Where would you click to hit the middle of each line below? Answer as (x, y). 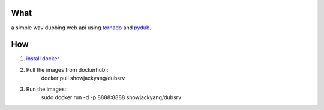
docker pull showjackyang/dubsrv (83, 78)
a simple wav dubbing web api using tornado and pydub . (81, 27)
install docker (43, 59)
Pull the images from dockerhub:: (67, 69)
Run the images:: (47, 89)
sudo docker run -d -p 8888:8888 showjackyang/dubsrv (111, 97)
